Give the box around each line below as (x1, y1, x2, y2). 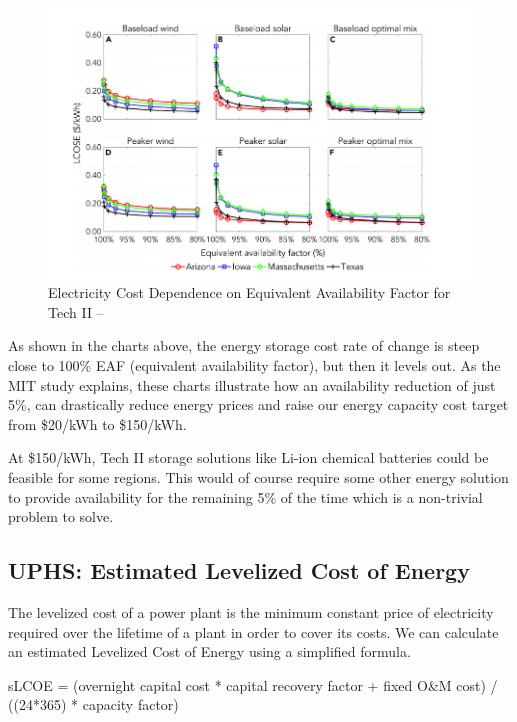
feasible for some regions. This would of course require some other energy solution (8, 466, 509, 487)
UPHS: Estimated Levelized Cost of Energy (8, 555, 470, 586)
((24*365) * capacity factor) (8, 694, 179, 715)
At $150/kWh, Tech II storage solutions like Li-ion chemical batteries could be (8, 447, 489, 468)
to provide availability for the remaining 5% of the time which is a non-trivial (8, 486, 483, 507)
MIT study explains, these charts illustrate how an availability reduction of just (8, 374, 496, 395)
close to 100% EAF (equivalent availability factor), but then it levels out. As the (8, 354, 501, 375)
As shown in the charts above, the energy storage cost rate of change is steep (8, 335, 480, 356)
